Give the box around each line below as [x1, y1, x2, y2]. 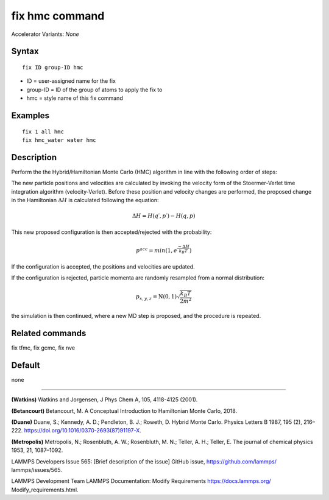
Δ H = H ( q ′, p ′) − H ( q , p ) [132, 213, 196, 219]
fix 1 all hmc [22, 128, 64, 135]
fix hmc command [11, 9, 105, 23]
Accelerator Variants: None [11, 30, 79, 38]
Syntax [11, 46, 39, 57]
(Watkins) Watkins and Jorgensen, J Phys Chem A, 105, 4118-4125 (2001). [11, 396, 198, 403]
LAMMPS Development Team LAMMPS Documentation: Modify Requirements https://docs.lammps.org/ [11, 477, 271, 485]
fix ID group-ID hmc [22, 64, 83, 71]
